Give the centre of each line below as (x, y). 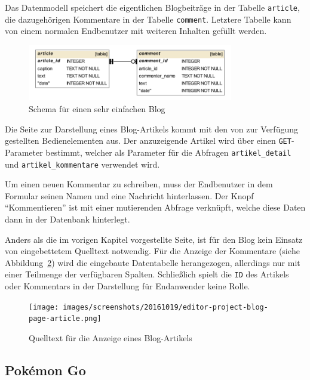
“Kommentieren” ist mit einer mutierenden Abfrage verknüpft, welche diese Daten (155, 207)
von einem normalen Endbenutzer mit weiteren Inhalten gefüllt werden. (136, 31)
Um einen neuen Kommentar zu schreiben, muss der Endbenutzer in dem (139, 184)
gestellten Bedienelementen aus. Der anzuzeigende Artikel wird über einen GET (148, 140)
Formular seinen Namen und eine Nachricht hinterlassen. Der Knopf (129, 195)
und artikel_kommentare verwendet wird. (82, 164)
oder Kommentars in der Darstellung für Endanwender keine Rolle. (128, 286)
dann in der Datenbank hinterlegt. (67, 219)
